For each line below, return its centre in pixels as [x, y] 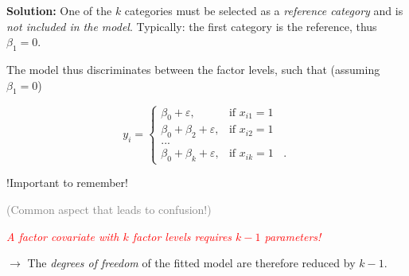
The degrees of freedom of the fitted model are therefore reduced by [191, 263]
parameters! [293, 236]
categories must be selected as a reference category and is [264, 10]
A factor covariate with [63, 236]
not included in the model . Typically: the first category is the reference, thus [192, 26]
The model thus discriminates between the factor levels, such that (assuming [193, 69]
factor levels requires [182, 236]
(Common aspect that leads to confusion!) [109, 209]
